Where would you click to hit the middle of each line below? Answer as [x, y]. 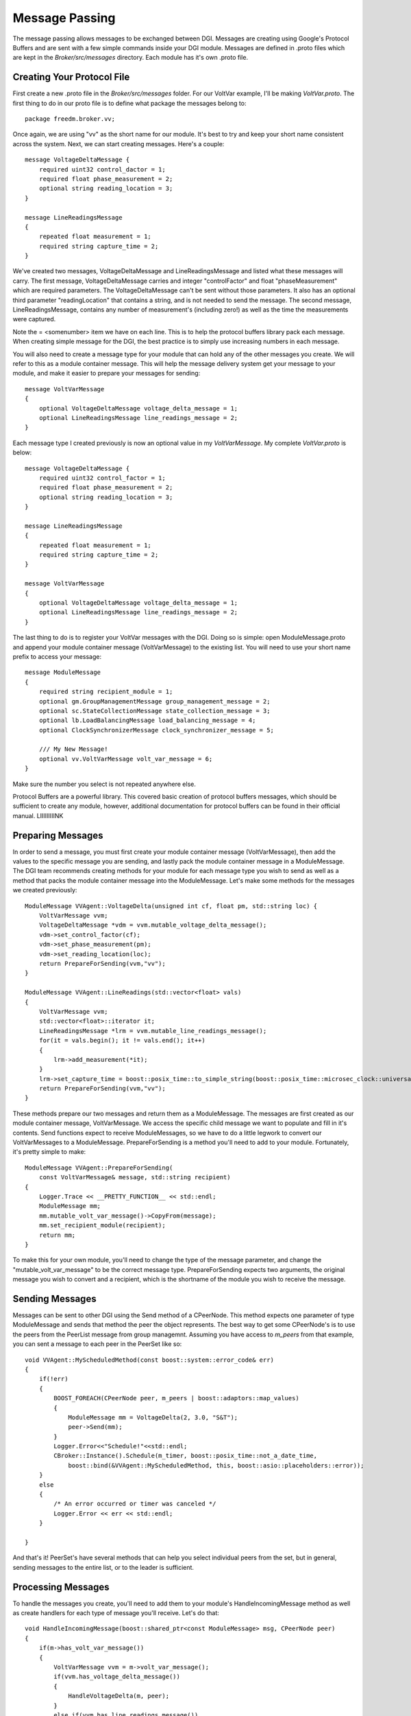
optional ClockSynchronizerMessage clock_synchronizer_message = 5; [156, 730]
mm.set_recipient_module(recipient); [102, 1226]
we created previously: [45, 890]
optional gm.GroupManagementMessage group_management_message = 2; [154, 701]
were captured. [34, 319]
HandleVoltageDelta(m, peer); [119, 1696]
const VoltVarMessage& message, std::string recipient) [135, 1178]
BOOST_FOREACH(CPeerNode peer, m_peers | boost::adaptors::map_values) [176, 1398]
